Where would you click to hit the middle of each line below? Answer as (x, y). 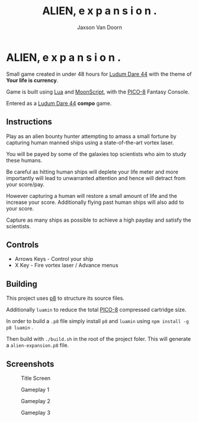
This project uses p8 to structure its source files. (65, 298)
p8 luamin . (20, 328)
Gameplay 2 (36, 401)
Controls (23, 244)
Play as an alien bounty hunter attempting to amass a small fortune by (91, 136)
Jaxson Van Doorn (100, 27)
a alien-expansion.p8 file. (38, 346)
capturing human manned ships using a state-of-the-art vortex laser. (90, 142)
